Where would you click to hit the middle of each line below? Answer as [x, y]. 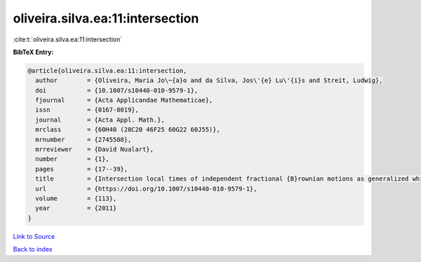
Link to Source [34, 236]
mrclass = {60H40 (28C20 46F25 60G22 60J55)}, [128, 130]
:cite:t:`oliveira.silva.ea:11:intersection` [68, 39]
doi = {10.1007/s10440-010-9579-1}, [117, 90]
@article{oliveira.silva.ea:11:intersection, [107, 71]
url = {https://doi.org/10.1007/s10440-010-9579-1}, [146, 189]
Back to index [33, 249]
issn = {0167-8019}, [87, 110]
